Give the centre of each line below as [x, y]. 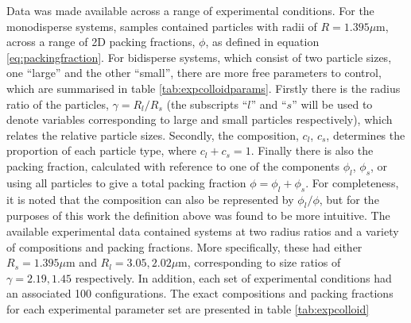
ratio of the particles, [58, 104]
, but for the [349, 199]
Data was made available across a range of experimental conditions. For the [190, 10]
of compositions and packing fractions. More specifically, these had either [184, 246]
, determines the [366, 135]
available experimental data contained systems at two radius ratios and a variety [203, 231]
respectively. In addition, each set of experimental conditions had [233, 277]
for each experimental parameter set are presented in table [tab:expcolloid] [188, 308]
